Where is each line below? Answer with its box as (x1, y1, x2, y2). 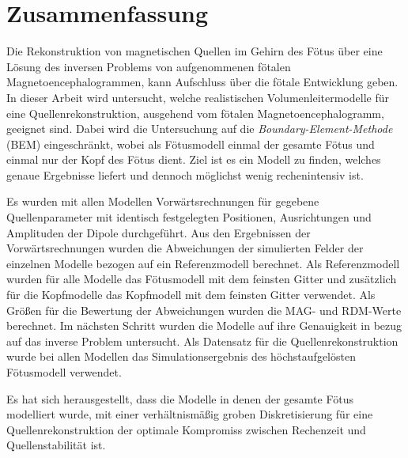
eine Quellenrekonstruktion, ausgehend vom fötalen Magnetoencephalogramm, (6, 104, 384, 121)
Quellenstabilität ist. (6, 437, 106, 453)
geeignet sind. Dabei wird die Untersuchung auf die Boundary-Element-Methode (6, 120, 393, 137)
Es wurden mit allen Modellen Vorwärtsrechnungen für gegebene (6, 193, 319, 210)
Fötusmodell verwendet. (6, 364, 122, 380)
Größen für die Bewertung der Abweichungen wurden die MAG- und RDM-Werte (6, 301, 402, 318)
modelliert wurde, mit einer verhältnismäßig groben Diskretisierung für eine (6, 406, 373, 422)
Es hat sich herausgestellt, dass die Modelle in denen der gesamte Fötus (6, 390, 354, 407)
